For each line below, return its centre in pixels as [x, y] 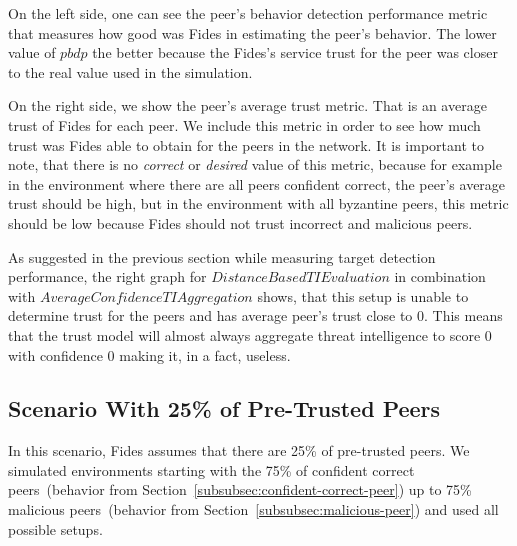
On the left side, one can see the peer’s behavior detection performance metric [248, 13]
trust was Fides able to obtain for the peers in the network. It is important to [246, 144]
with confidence [55, 354]
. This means [463, 315]
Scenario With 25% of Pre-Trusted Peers [224, 408]
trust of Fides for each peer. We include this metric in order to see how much [244, 124]
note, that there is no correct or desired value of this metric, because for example [255, 164]
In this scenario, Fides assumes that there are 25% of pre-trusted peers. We [239, 450]
